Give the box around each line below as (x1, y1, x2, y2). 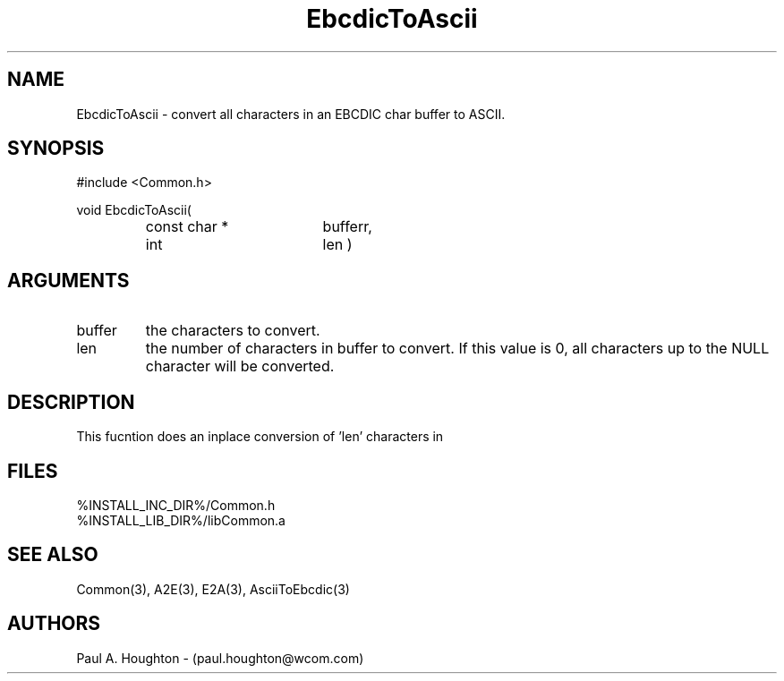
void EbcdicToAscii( (76, 202, 192, 218)
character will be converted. (145, 357, 335, 376)
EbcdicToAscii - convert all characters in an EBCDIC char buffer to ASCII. (76, 106, 506, 122)
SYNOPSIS (7, 137, 105, 160)
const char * (145, 217, 229, 236)
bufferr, (322, 217, 372, 236)
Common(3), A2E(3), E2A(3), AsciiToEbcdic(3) (76, 581, 350, 597)
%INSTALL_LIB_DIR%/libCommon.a (76, 512, 285, 528)
